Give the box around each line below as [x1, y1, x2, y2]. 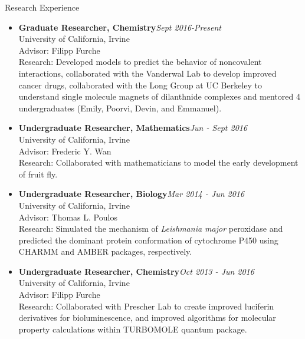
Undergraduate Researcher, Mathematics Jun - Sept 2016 [18, 121, 248, 134]
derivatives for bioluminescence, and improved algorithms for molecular [18, 311, 276, 324]
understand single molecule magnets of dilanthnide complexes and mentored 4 [18, 90, 300, 103]
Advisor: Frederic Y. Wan [18, 144, 111, 157]
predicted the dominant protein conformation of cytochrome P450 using [18, 233, 278, 246]
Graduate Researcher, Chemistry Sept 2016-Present [18, 21, 221, 33]
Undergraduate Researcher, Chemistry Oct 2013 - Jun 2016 [18, 265, 254, 277]
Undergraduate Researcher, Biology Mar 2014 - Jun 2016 [18, 187, 245, 200]
